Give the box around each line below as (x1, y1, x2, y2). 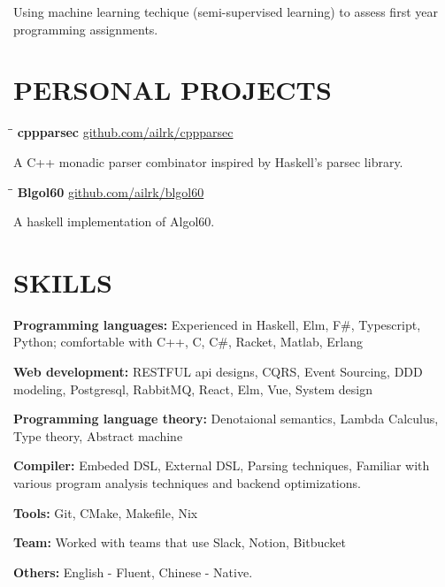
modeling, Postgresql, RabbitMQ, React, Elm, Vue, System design (13, 379, 372, 398)
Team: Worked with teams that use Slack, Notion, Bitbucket (13, 533, 346, 552)
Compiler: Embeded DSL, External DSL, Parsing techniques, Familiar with (13, 456, 430, 475)
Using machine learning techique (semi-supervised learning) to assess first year (13, 3, 438, 20)
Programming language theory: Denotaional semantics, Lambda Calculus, (13, 409, 439, 428)
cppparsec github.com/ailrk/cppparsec (17, 123, 234, 141)
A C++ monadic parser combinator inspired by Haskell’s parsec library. (13, 152, 403, 171)
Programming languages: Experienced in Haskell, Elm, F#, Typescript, (13, 315, 421, 333)
